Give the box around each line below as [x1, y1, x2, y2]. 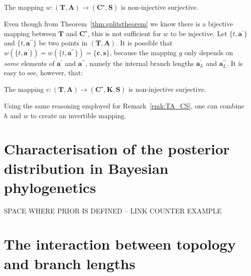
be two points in [39, 38, 88, 48]
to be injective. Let [170, 28, 227, 38]
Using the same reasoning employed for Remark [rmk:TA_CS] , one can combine [4, 100, 245, 110]
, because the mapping [110, 47, 177, 57]
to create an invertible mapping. [30, 110, 127, 120]
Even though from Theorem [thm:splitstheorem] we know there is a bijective [4, 19, 233, 28]
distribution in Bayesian [4, 158, 169, 178]
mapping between [4, 28, 56, 38]
